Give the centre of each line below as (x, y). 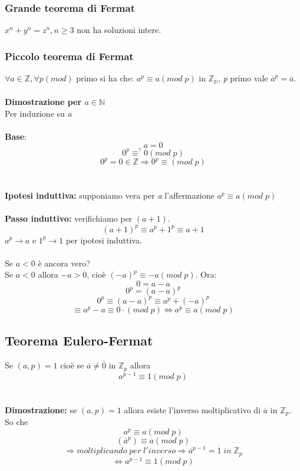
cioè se (72, 365)
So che (17, 422)
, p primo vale (243, 78)
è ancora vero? (64, 263)
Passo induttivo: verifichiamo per (69, 218)
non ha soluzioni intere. (119, 30)
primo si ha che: (105, 78)
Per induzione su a (38, 113)
